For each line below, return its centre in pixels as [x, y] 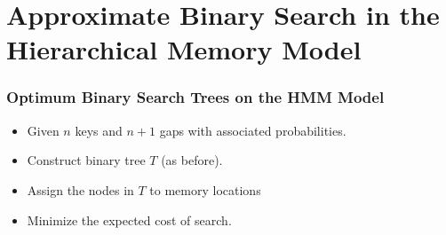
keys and [99, 130]
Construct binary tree [86, 160]
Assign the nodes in [80, 189]
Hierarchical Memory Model [184, 49]
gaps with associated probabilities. [253, 130]
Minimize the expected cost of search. [129, 219]
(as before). [192, 160]
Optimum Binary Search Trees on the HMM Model [195, 97]
